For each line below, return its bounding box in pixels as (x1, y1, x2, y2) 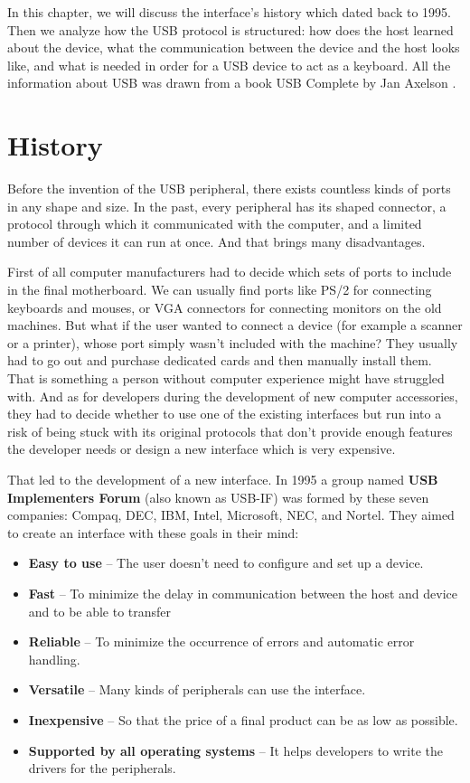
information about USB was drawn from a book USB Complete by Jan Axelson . (7, 73, 456, 92)
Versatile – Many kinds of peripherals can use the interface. (28, 680, 366, 699)
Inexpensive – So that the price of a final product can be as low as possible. (28, 710, 458, 729)
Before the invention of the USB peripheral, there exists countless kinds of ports (7, 179, 451, 198)
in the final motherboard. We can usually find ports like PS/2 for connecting (7, 280, 432, 299)
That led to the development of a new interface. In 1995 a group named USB (7, 470, 438, 488)
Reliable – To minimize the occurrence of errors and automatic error (28, 632, 415, 651)
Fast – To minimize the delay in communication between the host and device (28, 583, 457, 602)
